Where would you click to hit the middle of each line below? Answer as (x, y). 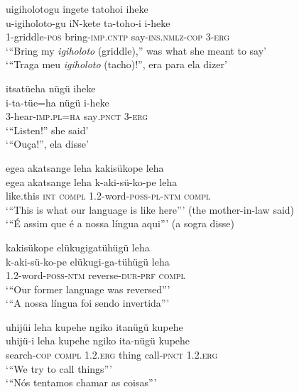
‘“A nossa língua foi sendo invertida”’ (88, 303)
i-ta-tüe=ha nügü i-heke (58, 102)
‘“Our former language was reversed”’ (88, 289)
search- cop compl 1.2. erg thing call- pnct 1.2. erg (112, 355)
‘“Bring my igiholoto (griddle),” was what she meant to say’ (136, 50)
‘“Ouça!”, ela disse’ (47, 144)
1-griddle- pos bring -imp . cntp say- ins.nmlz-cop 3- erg (118, 37)
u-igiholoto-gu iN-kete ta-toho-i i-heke (88, 22)
